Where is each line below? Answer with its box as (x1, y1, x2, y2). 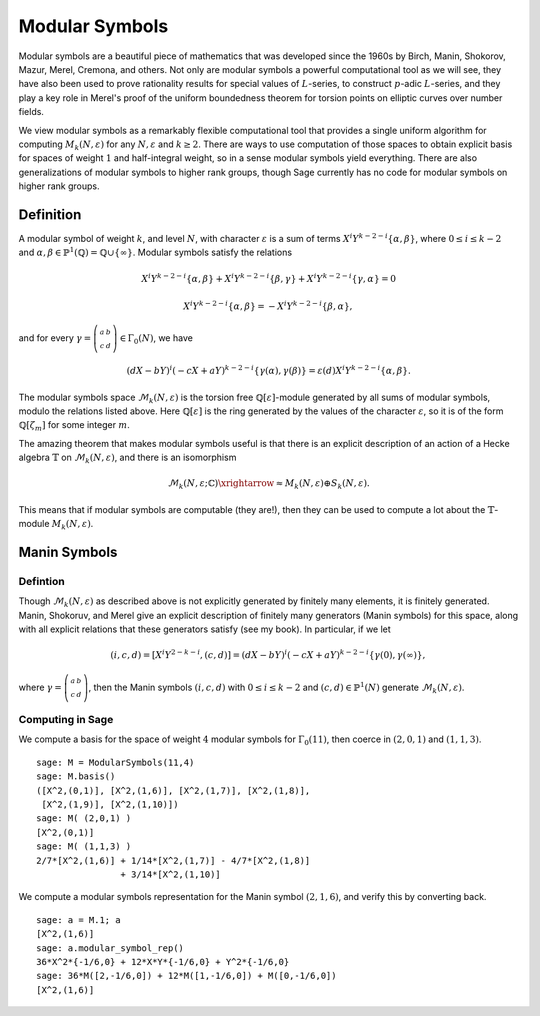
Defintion (18, 574, 65, 588)
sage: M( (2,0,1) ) (36, 813, 132, 824)
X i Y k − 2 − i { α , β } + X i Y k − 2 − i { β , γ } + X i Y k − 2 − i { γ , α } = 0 (141, 271, 397, 284)
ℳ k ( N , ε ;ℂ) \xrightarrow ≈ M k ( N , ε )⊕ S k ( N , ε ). (167, 478, 370, 492)
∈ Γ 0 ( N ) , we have (119, 332, 194, 347)
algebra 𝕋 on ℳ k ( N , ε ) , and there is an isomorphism (18, 451, 237, 465)
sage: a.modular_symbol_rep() (36, 942, 185, 954)
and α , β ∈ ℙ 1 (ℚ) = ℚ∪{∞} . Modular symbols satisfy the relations (18, 245, 293, 259)
